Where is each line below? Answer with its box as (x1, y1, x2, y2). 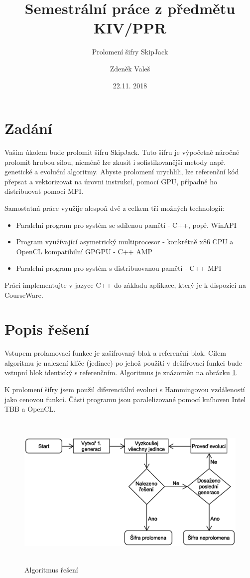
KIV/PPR (93, 17, 167, 38)
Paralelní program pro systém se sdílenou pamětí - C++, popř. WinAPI (16, 219, 237, 230)
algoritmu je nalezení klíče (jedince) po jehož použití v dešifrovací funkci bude (4, 357, 242, 368)
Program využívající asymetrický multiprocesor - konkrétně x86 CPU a (16, 236, 234, 247)
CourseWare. (4, 289, 43, 300)
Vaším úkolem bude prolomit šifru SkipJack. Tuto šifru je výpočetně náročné (4, 147, 240, 157)
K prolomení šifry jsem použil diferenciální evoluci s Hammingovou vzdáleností (4, 384, 245, 395)
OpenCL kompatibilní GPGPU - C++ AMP (16, 246, 153, 256)
